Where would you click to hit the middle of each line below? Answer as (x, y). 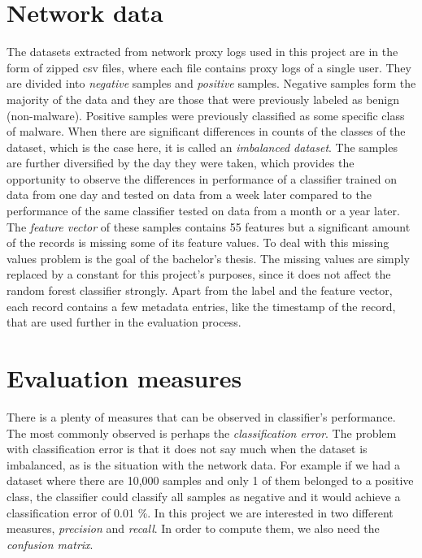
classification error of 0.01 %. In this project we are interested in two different (200, 512)
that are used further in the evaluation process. (124, 322)
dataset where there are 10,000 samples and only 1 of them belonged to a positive (210, 480)
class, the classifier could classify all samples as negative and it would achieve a (204, 496)
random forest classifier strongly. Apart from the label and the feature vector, (200, 290)
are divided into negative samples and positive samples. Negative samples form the (211, 83)
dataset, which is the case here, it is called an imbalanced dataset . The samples (202, 147)
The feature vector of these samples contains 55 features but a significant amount (209, 226)
